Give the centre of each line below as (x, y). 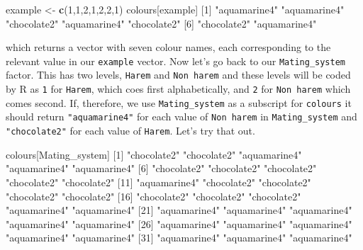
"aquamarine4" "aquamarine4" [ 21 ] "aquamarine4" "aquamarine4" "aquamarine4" (179, 210)
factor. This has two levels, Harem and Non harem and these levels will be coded (178, 75)
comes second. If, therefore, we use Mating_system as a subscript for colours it (179, 102)
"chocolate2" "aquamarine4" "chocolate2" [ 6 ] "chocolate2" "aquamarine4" (161, 23)
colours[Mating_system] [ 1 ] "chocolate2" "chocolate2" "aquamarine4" (154, 154)
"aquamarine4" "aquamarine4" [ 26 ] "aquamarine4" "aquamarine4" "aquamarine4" (179, 223)
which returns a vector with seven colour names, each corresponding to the (168, 47)
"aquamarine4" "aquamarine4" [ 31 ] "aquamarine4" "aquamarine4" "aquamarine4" (179, 238)
